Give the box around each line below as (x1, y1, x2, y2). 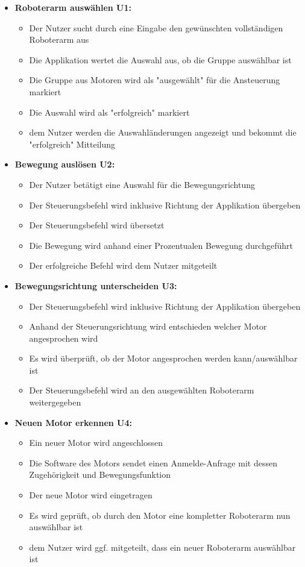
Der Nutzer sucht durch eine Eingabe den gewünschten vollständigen (29, 21, 283, 34)
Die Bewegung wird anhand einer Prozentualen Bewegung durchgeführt (29, 239, 293, 251)
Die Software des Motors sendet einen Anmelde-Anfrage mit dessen (29, 456, 277, 469)
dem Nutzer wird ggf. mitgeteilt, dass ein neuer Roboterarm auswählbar (29, 540, 296, 553)
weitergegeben (29, 396, 81, 409)
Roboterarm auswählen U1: (14, 1, 132, 13)
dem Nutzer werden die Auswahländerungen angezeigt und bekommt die (29, 126, 297, 139)
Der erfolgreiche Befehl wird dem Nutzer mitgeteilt (29, 259, 218, 272)
